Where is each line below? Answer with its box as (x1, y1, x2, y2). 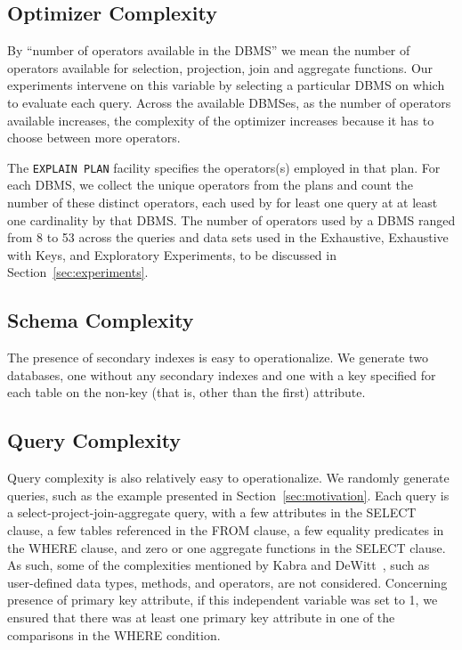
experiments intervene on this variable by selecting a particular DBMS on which (7, 76, 445, 94)
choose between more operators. (7, 128, 181, 147)
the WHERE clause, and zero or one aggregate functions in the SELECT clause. (7, 538, 446, 557)
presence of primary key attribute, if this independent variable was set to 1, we (7, 590, 438, 609)
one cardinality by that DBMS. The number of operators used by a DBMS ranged (7, 210, 456, 229)
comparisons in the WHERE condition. (7, 625, 221, 644)
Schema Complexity (7, 306, 194, 334)
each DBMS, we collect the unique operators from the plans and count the (7, 175, 414, 194)
